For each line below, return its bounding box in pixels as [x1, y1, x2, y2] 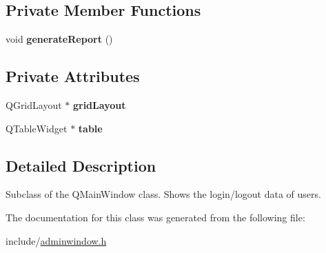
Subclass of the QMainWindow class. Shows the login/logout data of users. [6, 187, 321, 201]
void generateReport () [6, 32, 113, 46]
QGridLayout [6, 98, 62, 112]
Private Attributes [6, 65, 140, 87]
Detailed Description [6, 154, 156, 176]
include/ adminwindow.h [6, 233, 107, 247]
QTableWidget [6, 121, 68, 135]
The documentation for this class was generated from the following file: [6, 210, 305, 224]
